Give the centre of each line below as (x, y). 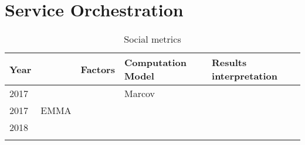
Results (229, 63)
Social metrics (152, 39)
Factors (98, 69)
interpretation (245, 76)
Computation (155, 63)
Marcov (140, 94)
